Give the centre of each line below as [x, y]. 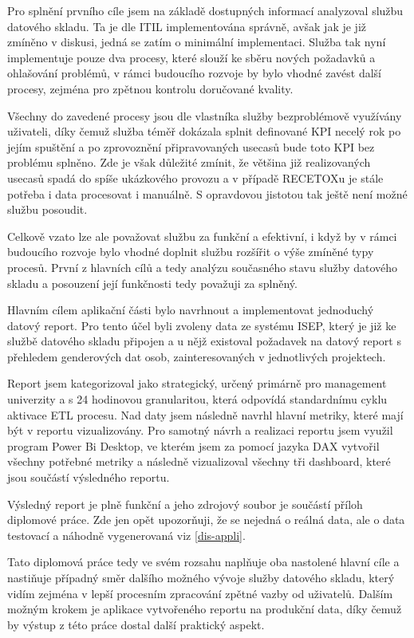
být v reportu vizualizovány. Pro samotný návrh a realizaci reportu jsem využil [200, 430]
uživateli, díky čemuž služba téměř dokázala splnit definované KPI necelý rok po [204, 131]
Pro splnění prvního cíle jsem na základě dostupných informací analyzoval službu [205, 10]
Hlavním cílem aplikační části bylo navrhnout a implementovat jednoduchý [191, 310]
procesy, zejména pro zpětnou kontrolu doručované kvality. [150, 88]
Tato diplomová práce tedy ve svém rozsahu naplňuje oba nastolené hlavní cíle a [203, 562]
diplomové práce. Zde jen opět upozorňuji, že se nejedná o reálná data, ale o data [206, 520]
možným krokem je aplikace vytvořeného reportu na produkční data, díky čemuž [205, 609]
